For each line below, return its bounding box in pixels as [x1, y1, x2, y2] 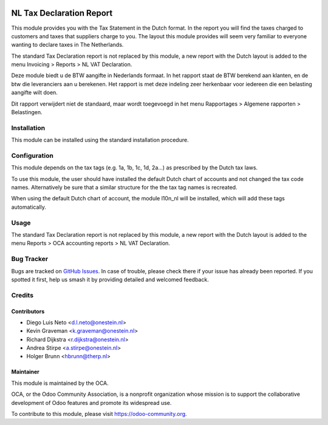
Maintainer [11, 368, 39, 376]
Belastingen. [11, 109, 43, 116]
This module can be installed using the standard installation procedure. [11, 137, 189, 144]
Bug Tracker [11, 255, 49, 263]
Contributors [11, 307, 45, 315]
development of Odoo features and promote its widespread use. [11, 399, 172, 406]
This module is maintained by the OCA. [11, 379, 109, 387]
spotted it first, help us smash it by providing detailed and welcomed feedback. [11, 276, 209, 283]
